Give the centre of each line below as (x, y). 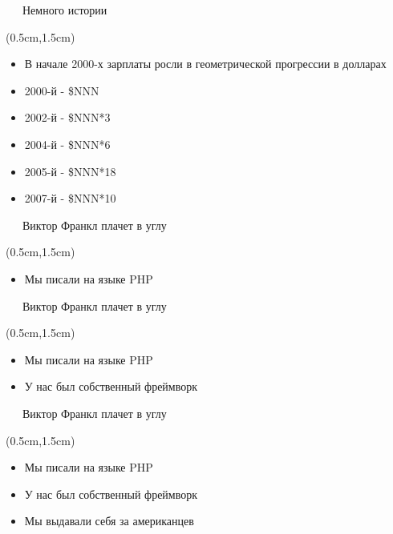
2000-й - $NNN (62, 90)
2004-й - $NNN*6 (67, 144)
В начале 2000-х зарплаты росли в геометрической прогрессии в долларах (205, 64)
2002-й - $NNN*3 (67, 117)
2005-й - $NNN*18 (70, 171)
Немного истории (65, 10)
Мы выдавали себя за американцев (109, 521)
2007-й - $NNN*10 (70, 198)
